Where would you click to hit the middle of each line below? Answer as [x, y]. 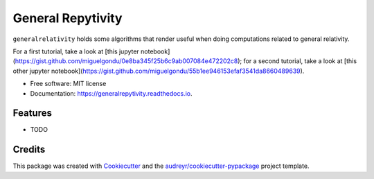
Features [32, 113]
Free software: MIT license [68, 84]
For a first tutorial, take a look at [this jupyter [76, 51]
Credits [29, 150]
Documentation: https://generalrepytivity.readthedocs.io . [111, 93]
